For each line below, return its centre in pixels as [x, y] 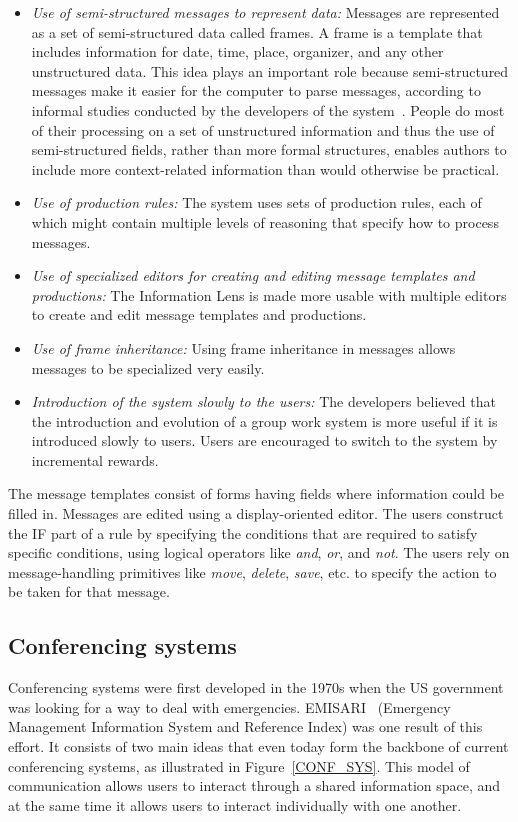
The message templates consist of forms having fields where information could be [256, 493]
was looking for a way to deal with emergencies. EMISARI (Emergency [229, 706]
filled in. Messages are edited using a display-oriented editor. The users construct [256, 513]
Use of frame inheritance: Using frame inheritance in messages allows [243, 347]
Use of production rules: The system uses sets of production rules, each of [256, 202]
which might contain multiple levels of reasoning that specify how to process [265, 221]
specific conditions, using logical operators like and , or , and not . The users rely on [259, 552]
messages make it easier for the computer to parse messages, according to [256, 90]
